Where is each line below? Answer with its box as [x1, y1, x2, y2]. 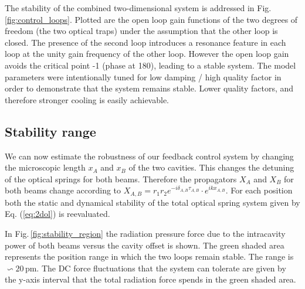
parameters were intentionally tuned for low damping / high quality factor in [5, 70, 282, 83]
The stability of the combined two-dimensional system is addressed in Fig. [5, 2, 272, 13]
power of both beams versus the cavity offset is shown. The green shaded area [5, 239, 284, 251]
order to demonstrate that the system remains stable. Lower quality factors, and [5, 82, 294, 94]
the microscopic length [5, 161, 86, 174]
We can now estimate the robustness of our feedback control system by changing [5, 149, 294, 162]
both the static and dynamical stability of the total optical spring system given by [5, 196, 300, 208]
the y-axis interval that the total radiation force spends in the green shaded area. [5, 273, 296, 285]
